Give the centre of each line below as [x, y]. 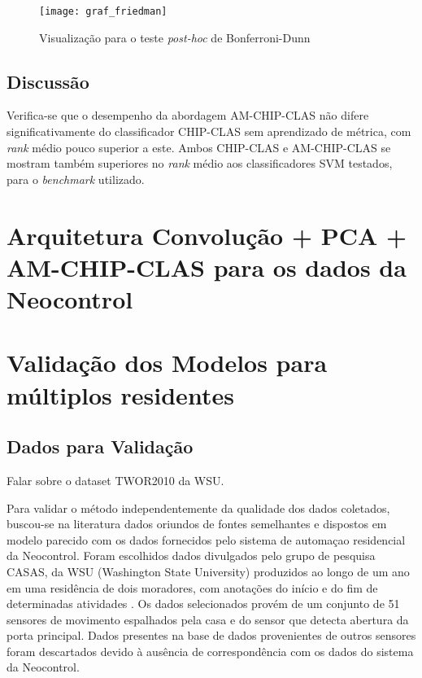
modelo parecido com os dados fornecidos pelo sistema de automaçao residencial [206, 539]
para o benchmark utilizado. [76, 179]
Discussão [48, 81]
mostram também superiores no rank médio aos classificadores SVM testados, [200, 163]
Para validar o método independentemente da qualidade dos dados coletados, [198, 507]
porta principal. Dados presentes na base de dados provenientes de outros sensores [211, 635]
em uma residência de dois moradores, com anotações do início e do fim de [192, 587]
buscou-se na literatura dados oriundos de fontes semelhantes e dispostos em [197, 524]
